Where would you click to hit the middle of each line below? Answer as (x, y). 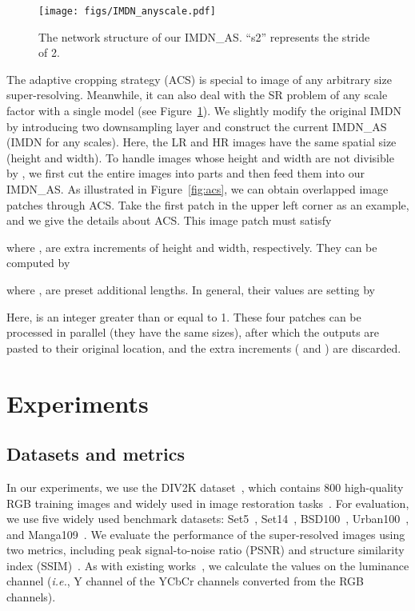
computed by (38, 263)
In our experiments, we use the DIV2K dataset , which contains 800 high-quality (205, 487)
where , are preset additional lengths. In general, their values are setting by (191, 289)
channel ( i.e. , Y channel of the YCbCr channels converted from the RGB (186, 581)
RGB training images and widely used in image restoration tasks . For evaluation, (208, 503)
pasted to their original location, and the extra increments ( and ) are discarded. (204, 347)
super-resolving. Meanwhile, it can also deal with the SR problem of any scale (197, 95)
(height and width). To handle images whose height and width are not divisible (200, 157)
